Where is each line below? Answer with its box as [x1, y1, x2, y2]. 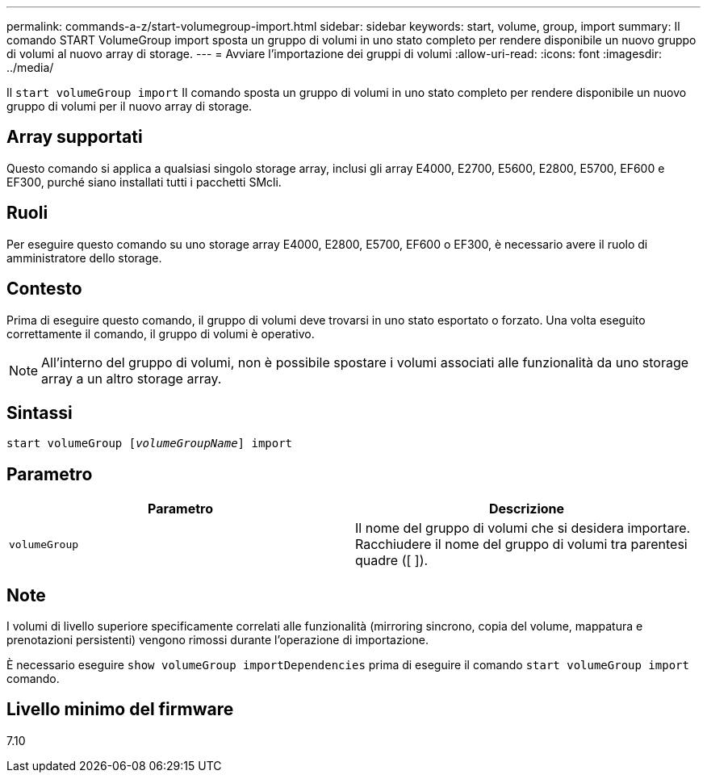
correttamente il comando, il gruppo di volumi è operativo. [6, 326, 315, 341]
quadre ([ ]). [355, 552, 429, 569]
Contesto [6, 279, 82, 299]
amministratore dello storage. [6, 250, 162, 265]
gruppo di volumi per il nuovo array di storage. [6, 99, 253, 113]
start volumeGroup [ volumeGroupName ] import [6, 437, 293, 450]
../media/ [6, 61, 54, 74]
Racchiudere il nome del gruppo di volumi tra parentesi [355, 536, 688, 553]
